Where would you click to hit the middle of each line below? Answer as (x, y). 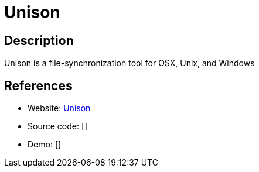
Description (39, 40)
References (38, 85)
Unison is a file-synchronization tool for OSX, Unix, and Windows (129, 63)
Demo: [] (45, 145)
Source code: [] (58, 126)
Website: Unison (59, 108)
